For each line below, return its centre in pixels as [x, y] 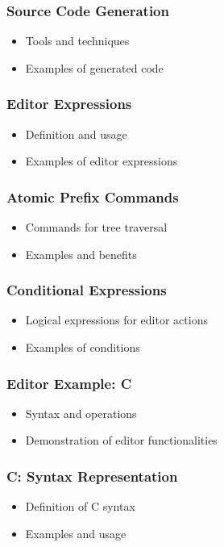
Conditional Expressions [87, 290]
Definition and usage [76, 134]
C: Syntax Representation [92, 476]
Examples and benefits [81, 254]
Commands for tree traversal [96, 227]
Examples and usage [76, 533]
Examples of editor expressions [102, 161]
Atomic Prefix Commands [93, 196]
